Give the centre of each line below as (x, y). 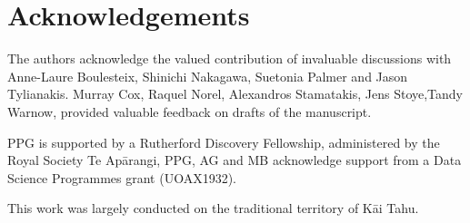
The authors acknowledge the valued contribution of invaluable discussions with (230, 58)
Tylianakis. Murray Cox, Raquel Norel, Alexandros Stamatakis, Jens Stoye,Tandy (235, 94)
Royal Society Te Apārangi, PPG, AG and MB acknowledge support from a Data (235, 160)
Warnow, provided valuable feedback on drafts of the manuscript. (190, 111)
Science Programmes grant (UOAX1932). (122, 177)
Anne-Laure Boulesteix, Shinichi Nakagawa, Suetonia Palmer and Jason (208, 76)
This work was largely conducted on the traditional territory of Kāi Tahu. (213, 208)
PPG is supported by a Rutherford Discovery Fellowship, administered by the (224, 142)
